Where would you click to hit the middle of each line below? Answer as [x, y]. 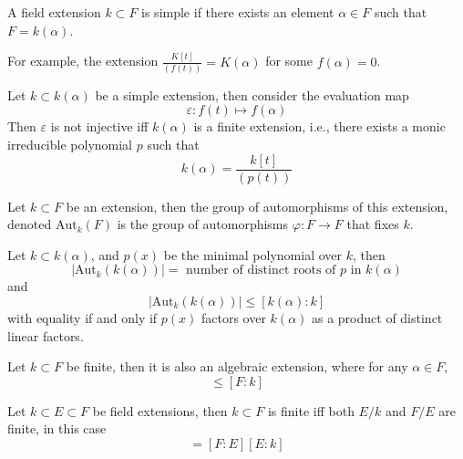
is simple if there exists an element [238, 12]
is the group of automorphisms [203, 224]
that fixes [373, 224]
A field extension [54, 12]
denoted [30, 224]
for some [289, 61]
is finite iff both [311, 410]
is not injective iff [99, 126]
